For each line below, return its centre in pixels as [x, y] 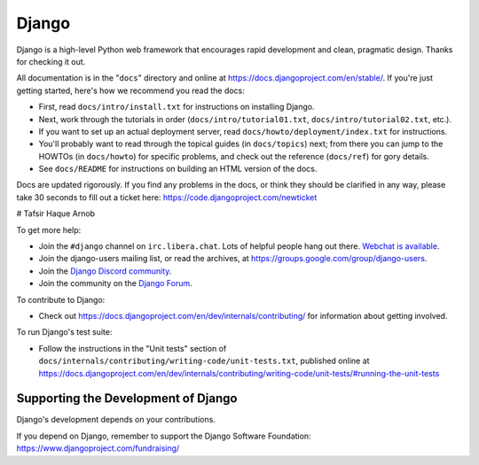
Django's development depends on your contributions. [116, 420]
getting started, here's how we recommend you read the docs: [131, 90]
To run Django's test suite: [64, 332]
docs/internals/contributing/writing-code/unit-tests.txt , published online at [204, 361]
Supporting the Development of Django [127, 399]
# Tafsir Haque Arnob [56, 213]
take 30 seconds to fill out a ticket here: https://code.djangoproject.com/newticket [167, 197]
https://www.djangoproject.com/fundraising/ [98, 448]
